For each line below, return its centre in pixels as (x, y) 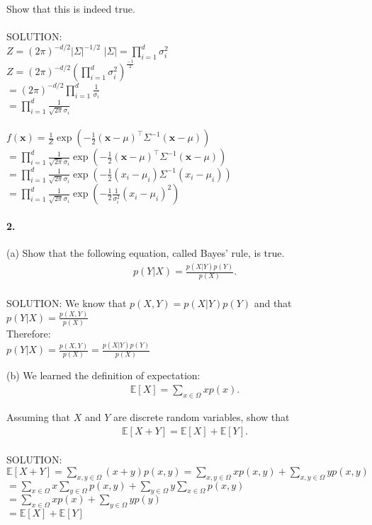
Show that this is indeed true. (71, 8)
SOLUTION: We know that (67, 303)
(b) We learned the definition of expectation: (103, 375)
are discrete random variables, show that (201, 416)
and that (273, 303)
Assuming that (38, 416)
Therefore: (29, 334)
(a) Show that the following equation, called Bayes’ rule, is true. (146, 253)
